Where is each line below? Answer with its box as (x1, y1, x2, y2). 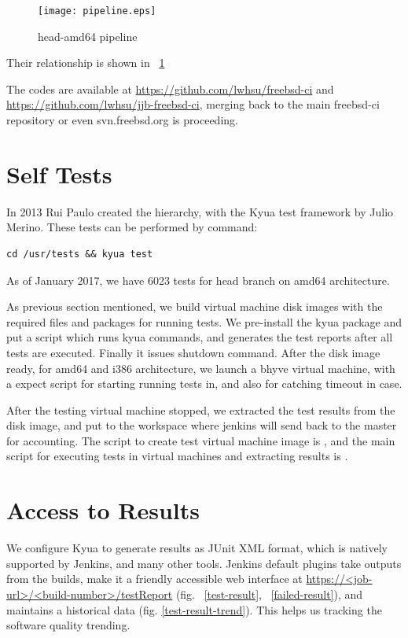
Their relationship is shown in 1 (6, 54, 165, 71)
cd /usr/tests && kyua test (6, 248, 153, 260)
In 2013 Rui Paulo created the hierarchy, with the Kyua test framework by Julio (6, 203, 394, 219)
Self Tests (6, 157, 112, 190)
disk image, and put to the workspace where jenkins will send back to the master (6, 417, 397, 433)
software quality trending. (6, 617, 130, 633)
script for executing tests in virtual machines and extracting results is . (6, 448, 348, 464)
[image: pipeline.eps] (38, 6, 156, 17)
